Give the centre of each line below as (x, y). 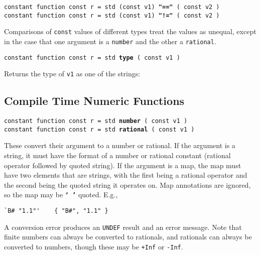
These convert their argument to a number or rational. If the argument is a (120, 145)
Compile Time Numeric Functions (94, 101)
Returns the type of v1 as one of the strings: (72, 74)
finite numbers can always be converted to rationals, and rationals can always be (128, 237)
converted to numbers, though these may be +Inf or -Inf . (94, 246)
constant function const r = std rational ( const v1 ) (99, 129)
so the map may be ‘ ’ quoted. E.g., (61, 195)
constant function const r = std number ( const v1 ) (96, 121)
